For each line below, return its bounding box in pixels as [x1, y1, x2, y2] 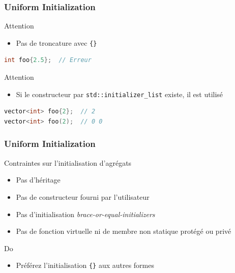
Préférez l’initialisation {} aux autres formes [16, 260, 154, 270]
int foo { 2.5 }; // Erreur [4, 56, 92, 64]
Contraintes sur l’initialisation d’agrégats [4, 157, 132, 168]
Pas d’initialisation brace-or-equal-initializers [16, 208, 155, 219]
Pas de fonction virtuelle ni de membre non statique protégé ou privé [16, 226, 231, 236]
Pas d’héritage [16, 174, 61, 185]
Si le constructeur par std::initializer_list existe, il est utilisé [16, 88, 223, 99]
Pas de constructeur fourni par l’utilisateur [16, 191, 150, 202]
